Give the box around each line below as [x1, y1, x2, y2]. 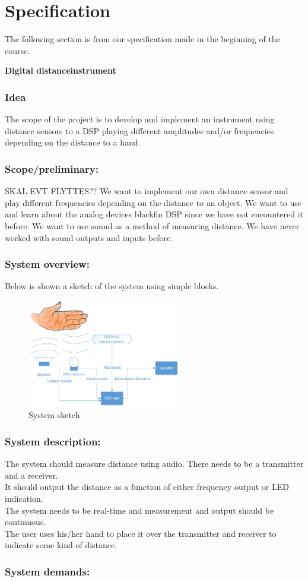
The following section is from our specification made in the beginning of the [5, 33, 280, 45]
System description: [5, 434, 101, 448]
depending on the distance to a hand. [5, 136, 141, 148]
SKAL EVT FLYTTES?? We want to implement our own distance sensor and [5, 185, 288, 197]
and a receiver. [5, 469, 58, 481]
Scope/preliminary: [5, 161, 99, 176]
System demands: [5, 564, 90, 578]
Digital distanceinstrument [5, 64, 116, 77]
